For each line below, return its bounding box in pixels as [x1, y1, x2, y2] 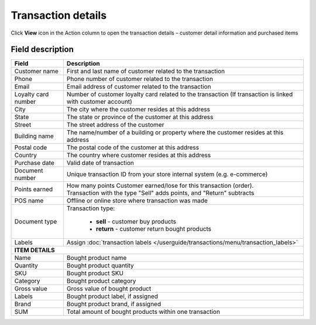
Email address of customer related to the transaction [66, 83, 211, 91]
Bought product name [66, 254, 127, 262]
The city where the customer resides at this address [66, 106, 211, 114]
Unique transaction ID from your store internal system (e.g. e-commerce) [66, 170, 268, 178]
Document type [14, 218, 57, 226]
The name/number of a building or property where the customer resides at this [66, 128, 284, 137]
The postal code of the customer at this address [66, 144, 199, 152]
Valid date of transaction [66, 159, 134, 167]
